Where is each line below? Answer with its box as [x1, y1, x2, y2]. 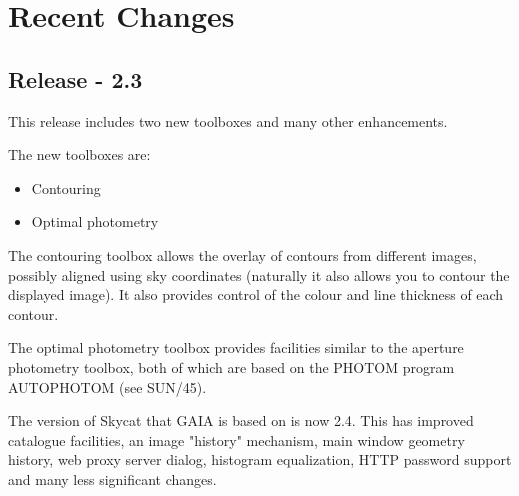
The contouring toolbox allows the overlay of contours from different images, [8, 244, 477, 265]
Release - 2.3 [8, 63, 143, 94]
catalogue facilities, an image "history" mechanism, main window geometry [8, 429, 465, 450]
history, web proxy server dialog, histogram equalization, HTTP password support [8, 449, 512, 470]
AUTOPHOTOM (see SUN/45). [8, 376, 207, 397]
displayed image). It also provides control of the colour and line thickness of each [8, 284, 504, 305]
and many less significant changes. [8, 468, 217, 489]
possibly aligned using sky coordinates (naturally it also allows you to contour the [8, 264, 510, 285]
